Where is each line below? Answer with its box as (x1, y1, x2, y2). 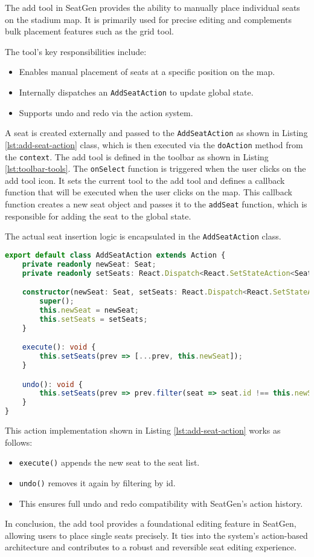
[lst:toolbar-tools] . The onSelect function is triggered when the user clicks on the (5, 162, 306, 175)
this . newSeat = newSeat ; (39, 305, 139, 314)
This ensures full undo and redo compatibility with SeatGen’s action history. (19, 497, 303, 509)
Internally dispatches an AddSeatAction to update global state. (19, 85, 254, 98)
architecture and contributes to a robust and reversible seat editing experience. (5, 541, 296, 553)
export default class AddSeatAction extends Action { (5, 250, 226, 259)
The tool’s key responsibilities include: (5, 45, 147, 57)
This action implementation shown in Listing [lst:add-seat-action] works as (5, 424, 281, 437)
